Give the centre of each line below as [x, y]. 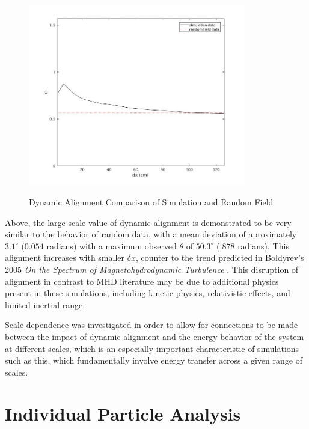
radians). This [263, 245]
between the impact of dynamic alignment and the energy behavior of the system [154, 337]
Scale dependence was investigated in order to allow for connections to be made [151, 325]
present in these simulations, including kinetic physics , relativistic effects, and [148, 293]
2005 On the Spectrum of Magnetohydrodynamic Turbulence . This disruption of [152, 269]
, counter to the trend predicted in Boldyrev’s [220, 257]
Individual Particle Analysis [123, 413]
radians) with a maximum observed [112, 245]
